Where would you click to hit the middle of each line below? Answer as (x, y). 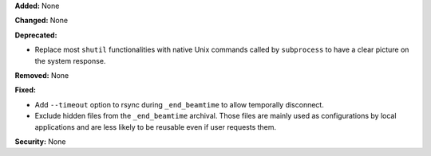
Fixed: (25, 90)
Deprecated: (36, 35)
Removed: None (42, 75)
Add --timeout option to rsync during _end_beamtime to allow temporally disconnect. (180, 104)
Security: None (40, 141)
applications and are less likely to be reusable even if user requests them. (156, 127)
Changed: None (41, 21)
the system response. (70, 60)
